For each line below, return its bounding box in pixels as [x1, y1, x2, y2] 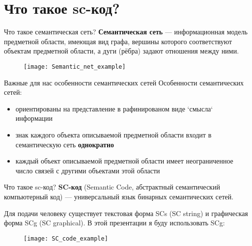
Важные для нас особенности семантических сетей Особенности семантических [4, 77, 244, 87]
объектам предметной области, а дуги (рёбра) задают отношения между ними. [4, 46, 239, 56]
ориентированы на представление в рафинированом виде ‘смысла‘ [15, 103, 213, 113]
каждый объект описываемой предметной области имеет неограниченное [15, 156, 233, 166]
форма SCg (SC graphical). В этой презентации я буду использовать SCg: [4, 218, 225, 228]
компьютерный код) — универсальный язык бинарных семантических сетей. [4, 191, 234, 201]
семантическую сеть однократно [15, 139, 114, 149]
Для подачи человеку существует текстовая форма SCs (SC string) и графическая [4, 208, 248, 218]
